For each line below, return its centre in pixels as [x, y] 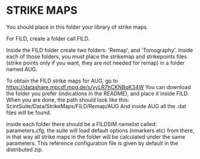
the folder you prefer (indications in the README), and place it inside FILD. [98, 93]
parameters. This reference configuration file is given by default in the [92, 143]
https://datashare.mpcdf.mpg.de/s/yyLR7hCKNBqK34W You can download [99, 87]
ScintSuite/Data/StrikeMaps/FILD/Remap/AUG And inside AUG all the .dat [96, 106]
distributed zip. [25, 149]
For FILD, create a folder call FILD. [48, 38]
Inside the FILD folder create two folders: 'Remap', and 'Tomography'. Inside [100, 50]
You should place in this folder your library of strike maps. [77, 27]
